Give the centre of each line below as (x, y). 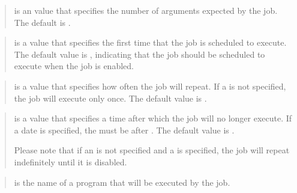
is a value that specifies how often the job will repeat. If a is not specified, (150, 86)
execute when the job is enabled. (74, 66)
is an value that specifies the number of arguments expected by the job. (146, 10)
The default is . (42, 22)
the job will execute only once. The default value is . (110, 98)
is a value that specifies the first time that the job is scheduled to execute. (150, 42)
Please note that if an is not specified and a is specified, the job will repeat (152, 150)
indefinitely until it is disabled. (70, 161)
